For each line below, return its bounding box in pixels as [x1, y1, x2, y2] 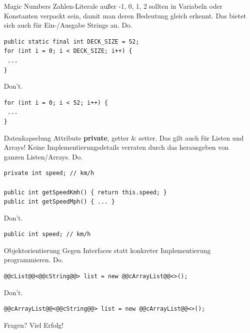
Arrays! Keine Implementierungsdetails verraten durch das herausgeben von [4, 142, 229, 152]
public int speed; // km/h [4, 231, 91, 238]
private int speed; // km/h [4, 170, 94, 177]
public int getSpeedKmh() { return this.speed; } [4, 189, 167, 196]
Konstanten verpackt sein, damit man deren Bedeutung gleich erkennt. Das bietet [4, 10, 247, 20]
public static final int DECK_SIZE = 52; [4, 38, 140, 45]
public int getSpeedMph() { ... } [4, 198, 115, 206]
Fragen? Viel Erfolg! [4, 319, 63, 330]
